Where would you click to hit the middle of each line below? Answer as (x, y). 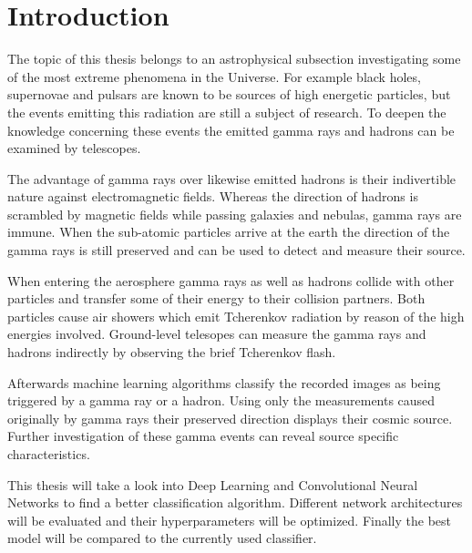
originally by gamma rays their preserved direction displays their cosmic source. (230, 418)
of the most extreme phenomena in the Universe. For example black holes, (214, 76)
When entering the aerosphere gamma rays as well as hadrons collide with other (231, 280)
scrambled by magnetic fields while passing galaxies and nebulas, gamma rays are (235, 214)
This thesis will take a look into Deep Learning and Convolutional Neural (213, 484)
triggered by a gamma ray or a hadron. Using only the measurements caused (221, 400)
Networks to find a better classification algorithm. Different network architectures (235, 502)
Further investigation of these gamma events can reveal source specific (203, 436)
